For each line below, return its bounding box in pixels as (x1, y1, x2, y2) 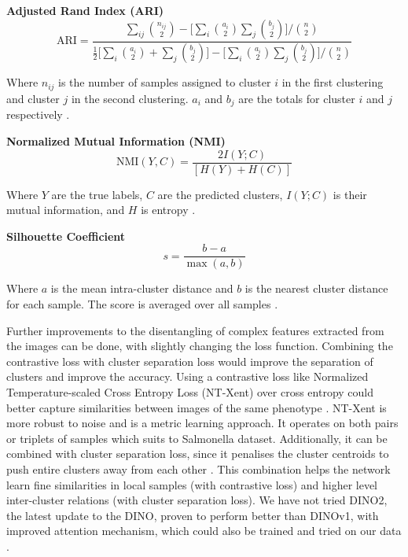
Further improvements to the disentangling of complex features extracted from (6, 322, 384, 338)
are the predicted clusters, (157, 186, 283, 202)
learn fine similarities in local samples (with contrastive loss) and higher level (6, 476, 378, 492)
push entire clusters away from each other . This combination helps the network (6, 461, 391, 477)
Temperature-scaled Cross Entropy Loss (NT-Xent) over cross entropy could (6, 384, 374, 400)
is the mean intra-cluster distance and (50, 280, 233, 297)
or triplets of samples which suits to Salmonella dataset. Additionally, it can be (6, 430, 388, 446)
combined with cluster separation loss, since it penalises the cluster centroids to (6, 445, 389, 462)
